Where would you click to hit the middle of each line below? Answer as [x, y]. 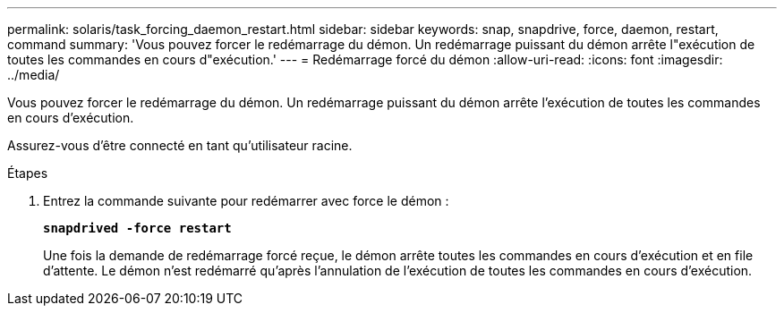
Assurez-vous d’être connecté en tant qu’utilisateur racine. [180, 145]
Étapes [28, 173]
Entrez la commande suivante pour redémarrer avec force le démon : [246, 201]
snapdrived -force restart [137, 228]
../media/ [34, 75]
